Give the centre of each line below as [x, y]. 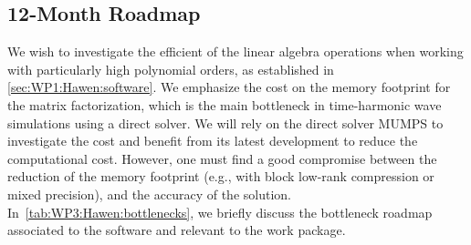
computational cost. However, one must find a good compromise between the [222, 158]
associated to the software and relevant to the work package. [177, 230]
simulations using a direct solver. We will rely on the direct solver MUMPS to [225, 122]
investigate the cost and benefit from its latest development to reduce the [213, 141]
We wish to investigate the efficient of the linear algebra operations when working [235, 51]
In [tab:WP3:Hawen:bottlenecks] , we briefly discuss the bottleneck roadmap [220, 212]
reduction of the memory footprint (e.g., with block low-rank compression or [221, 176]
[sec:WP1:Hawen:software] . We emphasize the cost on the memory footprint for [229, 87]
